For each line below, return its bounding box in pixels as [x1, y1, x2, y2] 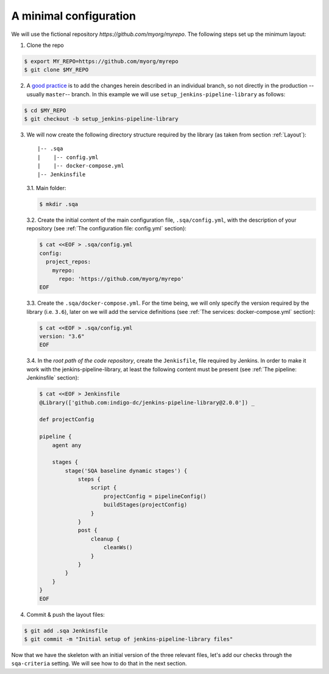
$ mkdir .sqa [39, 200, 79, 207]
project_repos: [46, 258, 91, 265]
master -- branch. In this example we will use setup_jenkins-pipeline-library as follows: [46, 90, 286, 98]
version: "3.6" [39, 333, 85, 340]
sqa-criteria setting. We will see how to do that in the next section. [11, 660, 187, 667]
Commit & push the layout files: [26, 611, 105, 618]
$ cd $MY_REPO [24, 107, 66, 114]
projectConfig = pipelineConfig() [104, 492, 207, 500]
